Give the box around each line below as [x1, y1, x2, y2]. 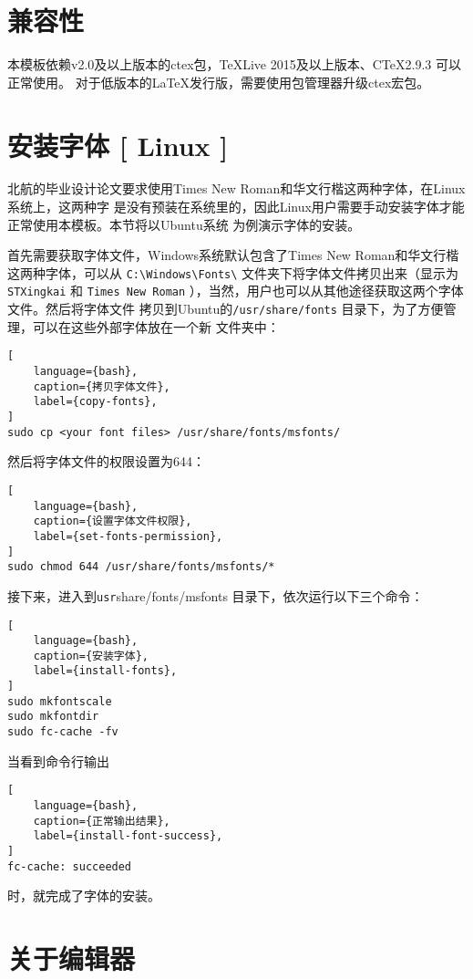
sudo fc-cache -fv [7, 725, 118, 739]
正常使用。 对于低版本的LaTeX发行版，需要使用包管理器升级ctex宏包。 [7, 72, 430, 91]
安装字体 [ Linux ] [7, 126, 229, 163]
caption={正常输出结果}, [33, 814, 170, 828]
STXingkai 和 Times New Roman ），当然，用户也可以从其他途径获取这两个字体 [7, 281, 464, 300]
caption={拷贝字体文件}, [33, 380, 170, 393]
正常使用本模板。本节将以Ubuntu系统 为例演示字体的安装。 [7, 214, 361, 234]
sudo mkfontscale [7, 694, 112, 708]
